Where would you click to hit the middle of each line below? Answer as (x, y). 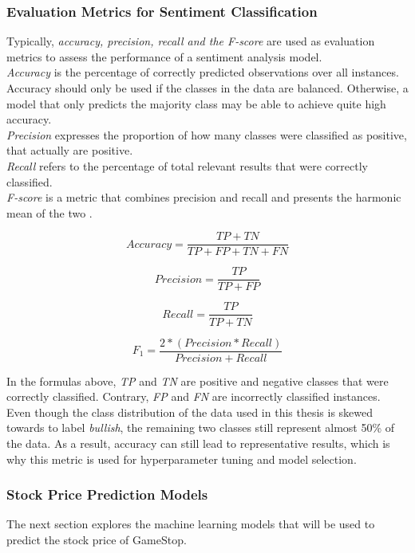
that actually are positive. (70, 150)
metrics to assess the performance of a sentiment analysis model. (164, 56)
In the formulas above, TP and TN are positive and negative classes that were (198, 380)
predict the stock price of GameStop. (97, 539)
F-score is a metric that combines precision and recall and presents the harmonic (204, 197)
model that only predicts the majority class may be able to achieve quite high (196, 103)
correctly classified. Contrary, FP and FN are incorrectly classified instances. (194, 396)
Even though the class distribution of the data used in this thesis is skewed (190, 412)
